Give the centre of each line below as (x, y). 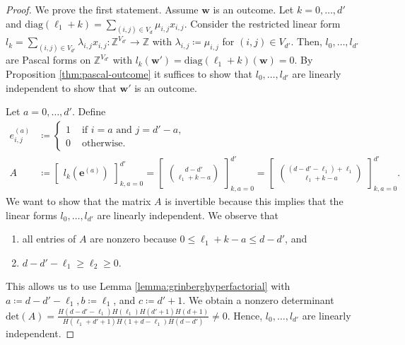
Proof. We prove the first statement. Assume (102, 9)
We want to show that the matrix (78, 201)
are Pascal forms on (48, 60)
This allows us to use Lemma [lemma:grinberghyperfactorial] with (148, 286)
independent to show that (61, 87)
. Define (89, 111)
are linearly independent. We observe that (188, 215)
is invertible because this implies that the (254, 201)
